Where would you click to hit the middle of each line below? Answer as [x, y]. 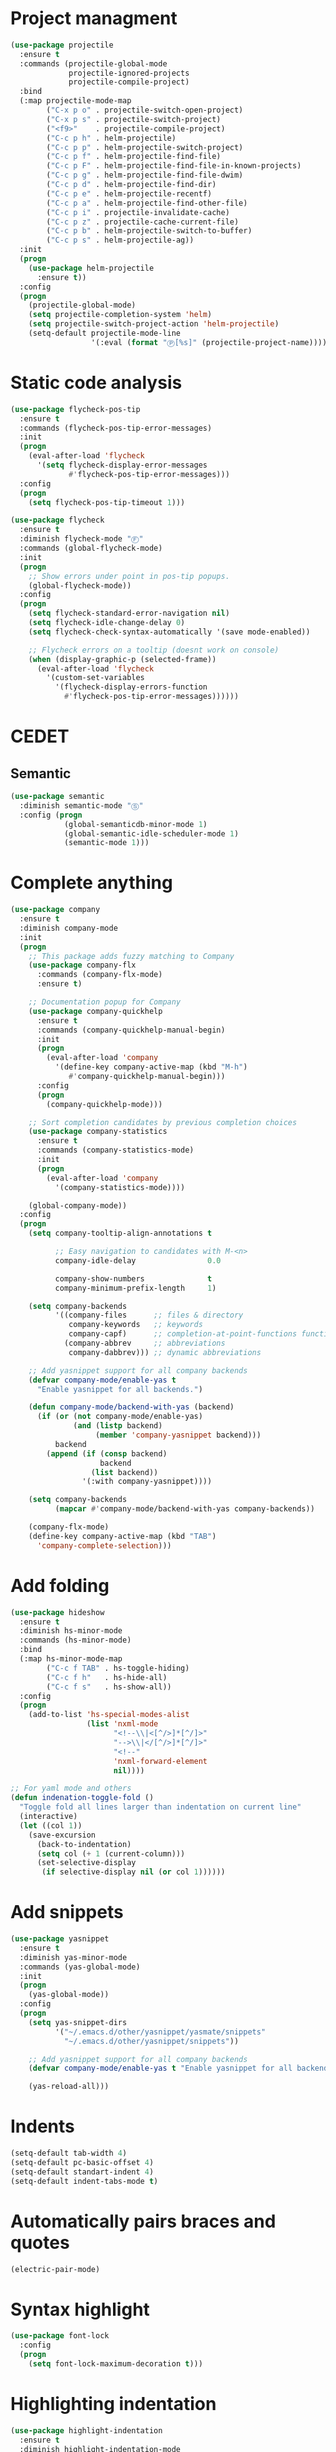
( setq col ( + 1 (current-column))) [111, 1853]
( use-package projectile [62, 45]
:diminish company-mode [68, 928]
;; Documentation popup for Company [105, 1002]
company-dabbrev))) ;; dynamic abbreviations [165, 1352]
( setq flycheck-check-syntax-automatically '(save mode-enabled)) [169, 632]
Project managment [94, 18]
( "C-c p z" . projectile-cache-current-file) [143, 222]
